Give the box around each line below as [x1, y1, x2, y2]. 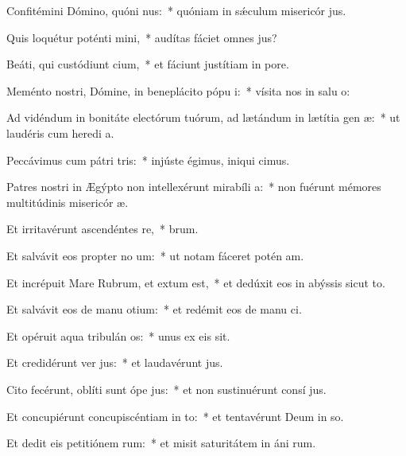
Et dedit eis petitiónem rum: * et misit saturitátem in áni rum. [6, 435, 316, 451]
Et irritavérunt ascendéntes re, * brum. [6, 220, 199, 237]
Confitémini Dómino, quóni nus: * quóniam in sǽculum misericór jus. [6, 2, 346, 18]
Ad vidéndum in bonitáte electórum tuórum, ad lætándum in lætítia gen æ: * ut [6, 109, 400, 126]
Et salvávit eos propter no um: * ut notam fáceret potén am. [6, 247, 304, 263]
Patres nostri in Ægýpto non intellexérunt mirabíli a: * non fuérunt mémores [6, 178, 381, 195]
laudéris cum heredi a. [6, 124, 114, 141]
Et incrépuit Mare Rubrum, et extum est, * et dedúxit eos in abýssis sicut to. [6, 274, 385, 290]
